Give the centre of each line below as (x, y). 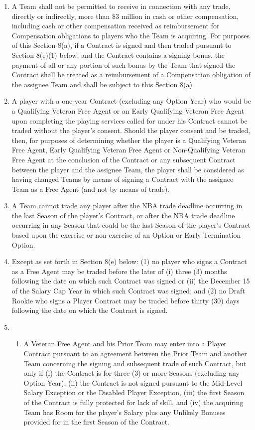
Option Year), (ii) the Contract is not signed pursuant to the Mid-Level (133, 382)
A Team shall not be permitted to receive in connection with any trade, (121, 6)
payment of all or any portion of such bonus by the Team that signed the (124, 65)
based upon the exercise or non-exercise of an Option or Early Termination (126, 235)
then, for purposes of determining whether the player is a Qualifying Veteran (129, 140)
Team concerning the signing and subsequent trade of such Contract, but (135, 363)
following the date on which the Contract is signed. (90, 310)
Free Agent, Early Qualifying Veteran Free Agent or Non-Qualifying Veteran (128, 150)
